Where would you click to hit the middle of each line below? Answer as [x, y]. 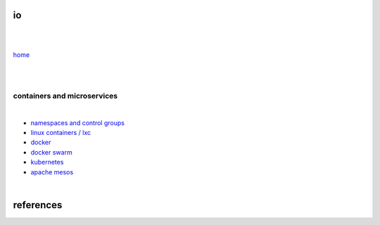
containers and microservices [65, 96]
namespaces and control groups [77, 122]
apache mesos [52, 172]
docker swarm [52, 152]
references [38, 205]
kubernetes [47, 162]
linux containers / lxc [61, 133]
